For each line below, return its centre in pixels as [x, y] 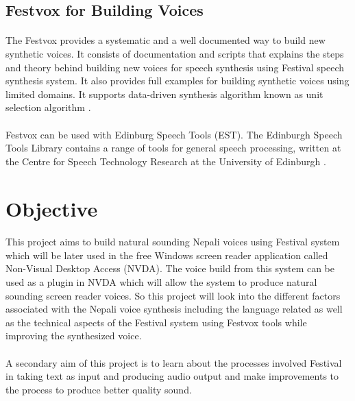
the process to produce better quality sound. [99, 389]
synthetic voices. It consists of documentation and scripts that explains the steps [175, 53]
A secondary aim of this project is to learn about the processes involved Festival [174, 362]
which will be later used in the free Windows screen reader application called [167, 255]
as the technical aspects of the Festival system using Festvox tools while [156, 322]
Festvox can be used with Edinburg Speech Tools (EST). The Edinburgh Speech [174, 134]
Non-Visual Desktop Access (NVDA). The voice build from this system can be [170, 268]
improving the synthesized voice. [74, 336]
